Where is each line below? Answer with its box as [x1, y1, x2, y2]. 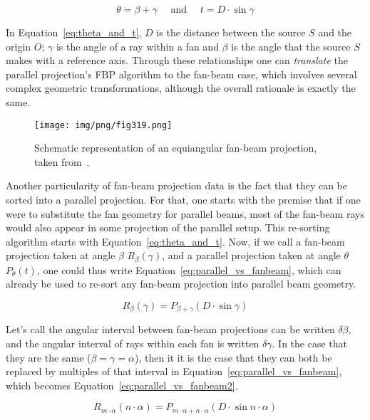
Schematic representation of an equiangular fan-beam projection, [34, 140, 317, 155]
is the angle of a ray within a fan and [56, 38, 219, 53]
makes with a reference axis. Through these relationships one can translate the [6, 53, 348, 68]
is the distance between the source [156, 25, 306, 39]
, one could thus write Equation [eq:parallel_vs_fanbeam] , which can [36, 262, 341, 277]
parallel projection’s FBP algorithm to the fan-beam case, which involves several [6, 66, 357, 81]
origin [6, 38, 31, 53]
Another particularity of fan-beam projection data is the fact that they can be [6, 178, 347, 193]
